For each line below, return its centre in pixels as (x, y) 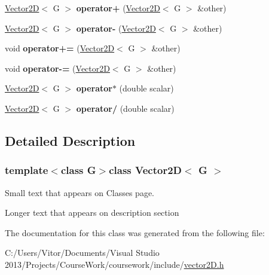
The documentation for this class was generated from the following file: (135, 232)
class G (78, 170)
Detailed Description (70, 140)
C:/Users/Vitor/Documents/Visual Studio (82, 253)
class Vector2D (145, 170)
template (27, 170)
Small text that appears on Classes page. (80, 192)
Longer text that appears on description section (92, 213)
